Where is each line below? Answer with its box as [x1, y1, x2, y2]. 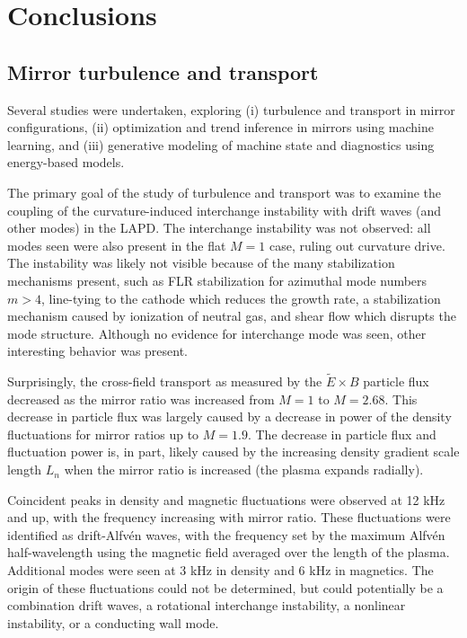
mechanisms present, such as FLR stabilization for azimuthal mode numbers [7, 270, 427, 289]
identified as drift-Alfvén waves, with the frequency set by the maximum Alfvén [7, 525, 445, 544]
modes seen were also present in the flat [7, 235, 226, 254]
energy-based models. [7, 153, 125, 172]
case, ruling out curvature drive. [269, 235, 445, 254]
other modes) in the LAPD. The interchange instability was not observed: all [7, 218, 431, 237]
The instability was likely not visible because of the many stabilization [7, 253, 395, 272]
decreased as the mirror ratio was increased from [7, 389, 275, 408]
